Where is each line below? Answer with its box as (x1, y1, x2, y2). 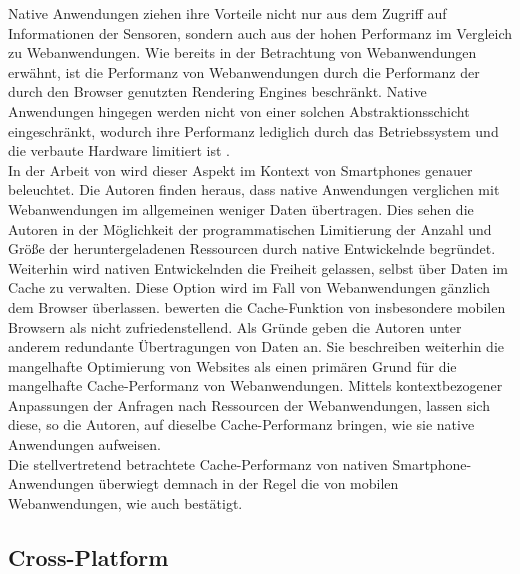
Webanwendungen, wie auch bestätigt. (8, 492, 243, 513)
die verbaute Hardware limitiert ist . (8, 140, 230, 161)
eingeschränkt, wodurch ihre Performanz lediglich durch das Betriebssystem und (8, 120, 499, 141)
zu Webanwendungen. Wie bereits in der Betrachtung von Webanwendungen (8, 42, 477, 63)
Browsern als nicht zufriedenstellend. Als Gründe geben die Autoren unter (8, 316, 462, 337)
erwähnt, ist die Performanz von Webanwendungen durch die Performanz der (8, 61, 480, 82)
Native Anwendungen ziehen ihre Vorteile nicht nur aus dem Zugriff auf (8, 3, 447, 23)
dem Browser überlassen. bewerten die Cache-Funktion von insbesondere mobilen (8, 296, 506, 317)
